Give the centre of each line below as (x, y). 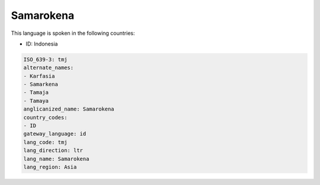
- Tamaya (36, 101)
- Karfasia (39, 76)
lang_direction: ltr (53, 150)
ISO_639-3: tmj (45, 59)
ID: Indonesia (42, 44)
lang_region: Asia (50, 167)
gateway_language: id (55, 134)
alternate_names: (49, 68)
